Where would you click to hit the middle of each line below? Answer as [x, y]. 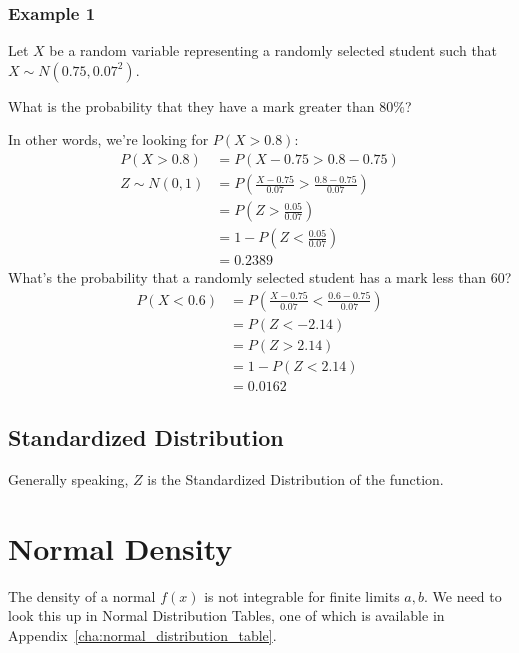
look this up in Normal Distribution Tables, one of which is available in [226, 615]
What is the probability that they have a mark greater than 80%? [210, 105]
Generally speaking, [68, 479]
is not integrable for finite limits [302, 595]
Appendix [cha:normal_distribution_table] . [142, 635]
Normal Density [120, 547]
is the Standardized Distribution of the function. [295, 479]
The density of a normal [82, 595]
